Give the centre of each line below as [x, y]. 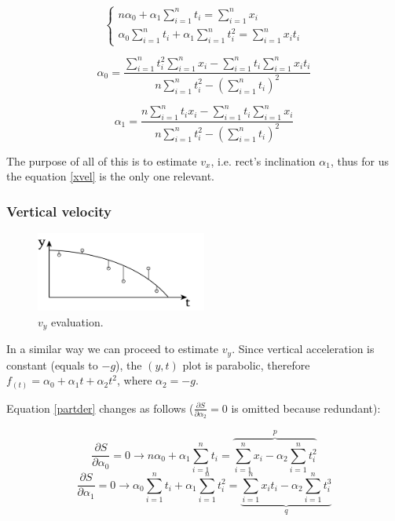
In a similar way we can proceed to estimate [113, 349]
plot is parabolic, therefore [246, 364]
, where [135, 380]
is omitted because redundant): [306, 408]
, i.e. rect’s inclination [263, 160]
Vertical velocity [59, 211]
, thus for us [360, 160]
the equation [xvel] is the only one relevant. [110, 176]
